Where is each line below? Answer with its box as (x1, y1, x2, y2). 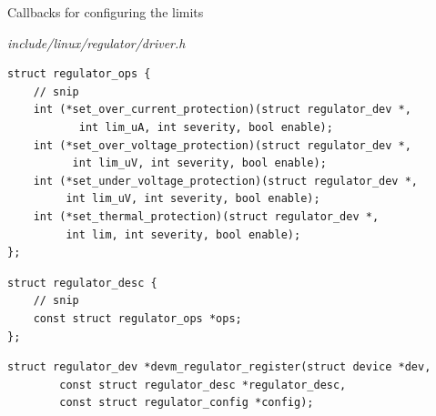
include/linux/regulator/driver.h (7, 33, 186, 52)
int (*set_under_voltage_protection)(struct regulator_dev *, (33, 174, 419, 188)
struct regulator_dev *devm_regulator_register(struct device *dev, (7, 360, 431, 374)
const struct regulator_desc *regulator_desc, (59, 378, 347, 391)
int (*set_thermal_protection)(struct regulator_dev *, (33, 209, 380, 223)
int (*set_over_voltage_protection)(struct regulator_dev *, (33, 138, 411, 152)
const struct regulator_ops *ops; (33, 311, 242, 325)
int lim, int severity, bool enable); (66, 228, 301, 241)
